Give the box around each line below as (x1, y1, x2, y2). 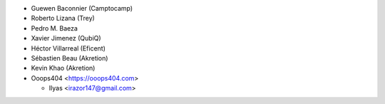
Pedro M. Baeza (31, 24, 78, 32)
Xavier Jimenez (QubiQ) (31, 34, 101, 43)
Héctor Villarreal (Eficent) (31, 43, 106, 53)
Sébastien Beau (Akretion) (31, 53, 108, 62)
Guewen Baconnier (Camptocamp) (31, 4, 133, 12)
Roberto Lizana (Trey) (31, 14, 96, 23)
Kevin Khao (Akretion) (31, 64, 96, 73)
